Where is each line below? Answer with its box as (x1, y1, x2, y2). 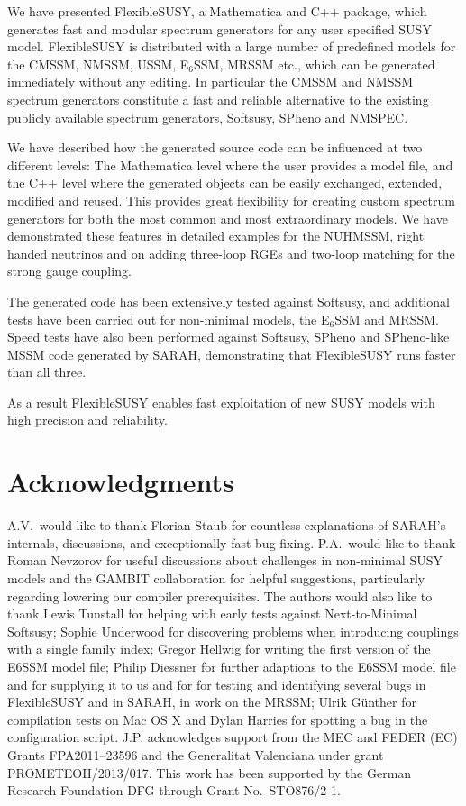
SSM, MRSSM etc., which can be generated (194, 54, 435, 73)
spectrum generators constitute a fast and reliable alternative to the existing (7, 89, 429, 108)
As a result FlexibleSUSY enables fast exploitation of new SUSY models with (7, 392, 435, 411)
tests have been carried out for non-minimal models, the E (7, 309, 330, 328)
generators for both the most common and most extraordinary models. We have (7, 208, 448, 227)
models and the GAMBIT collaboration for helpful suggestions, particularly (7, 568, 425, 587)
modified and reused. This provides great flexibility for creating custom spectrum (7, 190, 455, 209)
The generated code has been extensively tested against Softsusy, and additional (7, 291, 450, 310)
